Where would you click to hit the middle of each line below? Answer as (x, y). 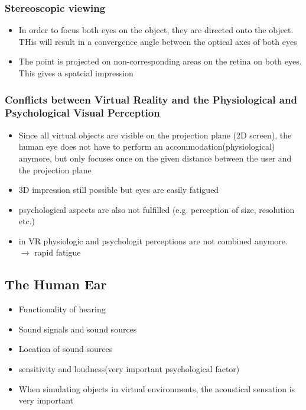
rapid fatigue (58, 252)
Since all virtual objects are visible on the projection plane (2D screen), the (155, 135)
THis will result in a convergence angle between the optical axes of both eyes (158, 41)
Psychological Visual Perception (82, 113)
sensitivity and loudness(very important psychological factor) (129, 369)
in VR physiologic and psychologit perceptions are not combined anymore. (153, 240)
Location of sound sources (66, 349)
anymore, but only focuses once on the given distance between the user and (155, 158)
